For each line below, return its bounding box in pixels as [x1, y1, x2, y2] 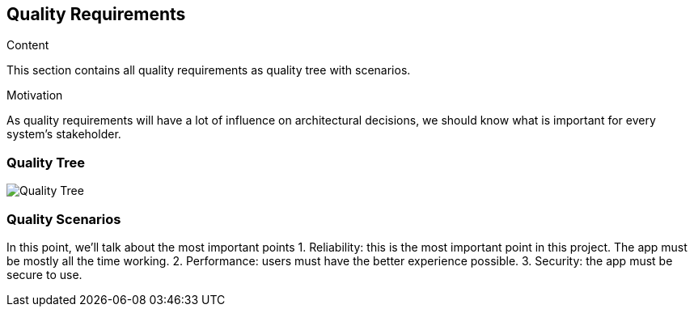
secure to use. [6, 267, 83, 281]
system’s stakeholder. [6, 127, 121, 142]
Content [6, 38, 49, 53]
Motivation [6, 88, 63, 103]
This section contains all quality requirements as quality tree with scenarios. [6, 63, 411, 78]
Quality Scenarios [6, 210, 121, 227]
